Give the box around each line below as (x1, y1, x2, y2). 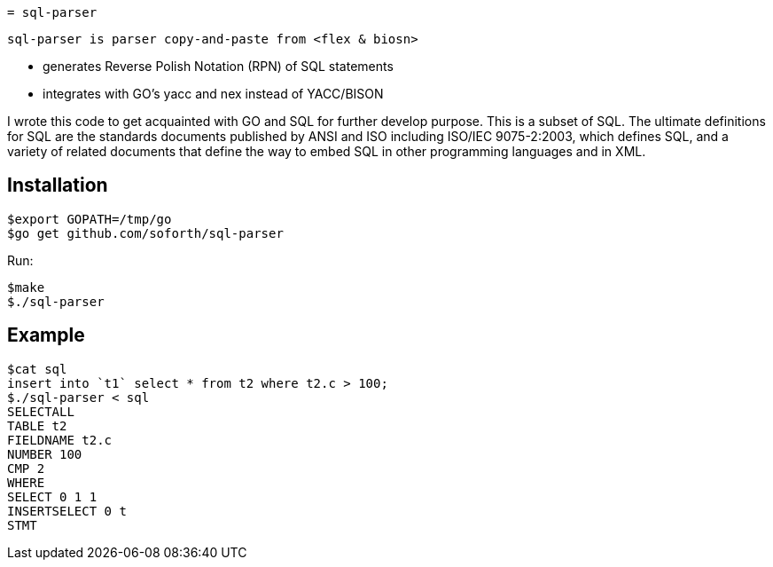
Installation (7, 174, 108, 197)
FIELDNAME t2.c (7, 432, 113, 447)
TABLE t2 (7, 418, 67, 433)
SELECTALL (7, 404, 74, 419)
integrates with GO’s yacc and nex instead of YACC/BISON (43, 86, 384, 101)
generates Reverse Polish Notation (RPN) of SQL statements (43, 59, 394, 74)
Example (7, 324, 85, 347)
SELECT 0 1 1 (7, 489, 98, 504)
